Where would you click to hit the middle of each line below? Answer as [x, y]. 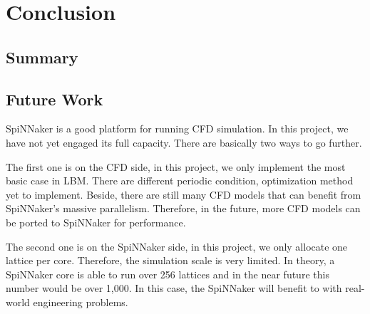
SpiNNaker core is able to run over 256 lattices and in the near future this [168, 274]
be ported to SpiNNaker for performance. [96, 222]
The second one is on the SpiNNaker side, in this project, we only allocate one [177, 246]
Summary [42, 57]
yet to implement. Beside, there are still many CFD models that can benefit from [184, 194]
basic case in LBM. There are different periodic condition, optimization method [180, 180]
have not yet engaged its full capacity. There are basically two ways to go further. [184, 142]
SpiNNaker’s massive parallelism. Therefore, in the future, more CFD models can [183, 208]
